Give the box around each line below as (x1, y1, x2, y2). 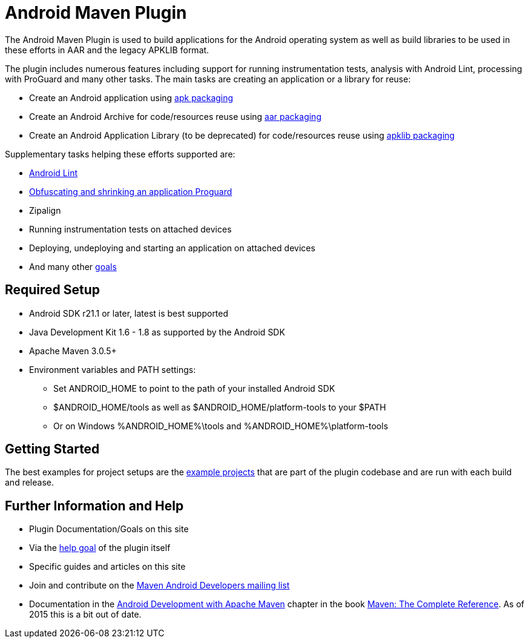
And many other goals (29, 261, 117, 272)
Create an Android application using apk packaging (29, 92, 234, 103)
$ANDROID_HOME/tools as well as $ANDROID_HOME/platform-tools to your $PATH (53, 401, 386, 412)
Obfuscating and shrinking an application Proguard (29, 186, 232, 197)
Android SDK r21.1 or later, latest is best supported (29, 308, 229, 318)
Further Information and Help (5, 498, 184, 513)
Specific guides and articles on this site (29, 561, 186, 572)
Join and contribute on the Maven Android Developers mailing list (29, 580, 290, 591)
